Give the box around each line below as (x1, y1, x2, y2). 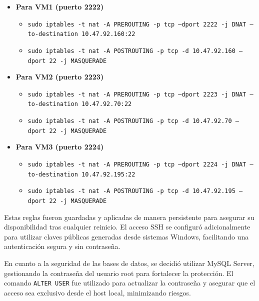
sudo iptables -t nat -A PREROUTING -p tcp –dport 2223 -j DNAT (27, 90, 246, 98)
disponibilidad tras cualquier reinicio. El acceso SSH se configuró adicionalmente (4, 221, 250, 232)
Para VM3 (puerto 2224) (15, 141, 104, 152)
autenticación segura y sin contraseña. (4, 241, 120, 251)
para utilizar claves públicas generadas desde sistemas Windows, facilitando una (4, 231, 249, 241)
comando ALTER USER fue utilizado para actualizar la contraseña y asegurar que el (4, 277, 255, 288)
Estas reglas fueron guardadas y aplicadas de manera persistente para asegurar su (4, 211, 254, 222)
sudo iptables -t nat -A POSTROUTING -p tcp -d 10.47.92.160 (27, 47, 235, 54)
